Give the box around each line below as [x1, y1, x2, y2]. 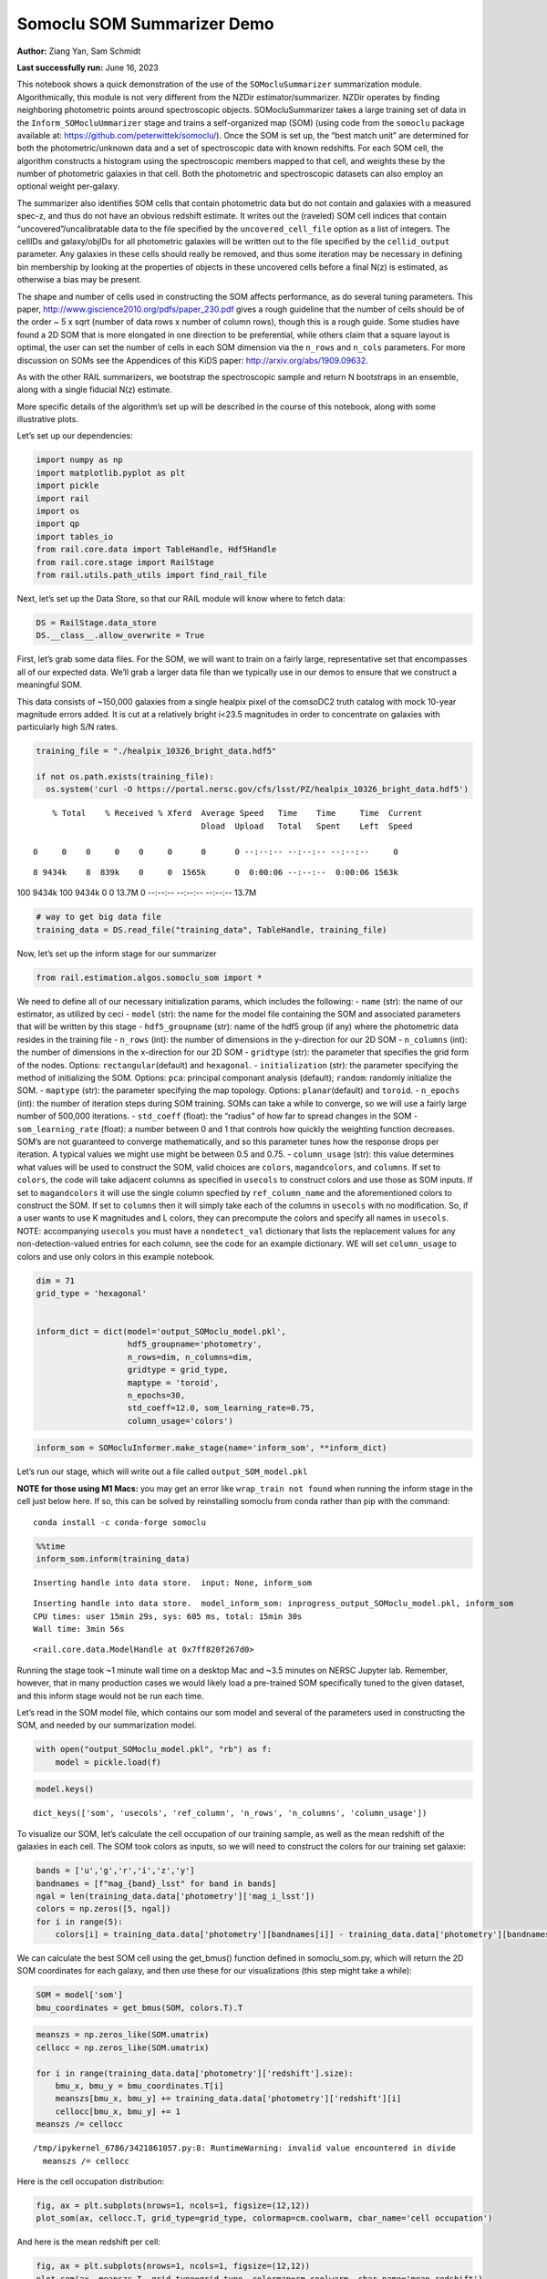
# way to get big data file [36, 912, 161, 923]
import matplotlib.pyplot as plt [36, 468, 186, 478]
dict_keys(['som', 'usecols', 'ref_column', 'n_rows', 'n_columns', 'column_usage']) [33, 1808, 428, 1819]
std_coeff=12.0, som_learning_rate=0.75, [127, 1403, 315, 1413]
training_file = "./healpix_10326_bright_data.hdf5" [36, 746, 277, 757]
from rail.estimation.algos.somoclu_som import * [36, 972, 263, 983]
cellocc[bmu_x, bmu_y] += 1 [55, 2106, 181, 2117]
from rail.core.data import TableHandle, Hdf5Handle [36, 544, 277, 555]
